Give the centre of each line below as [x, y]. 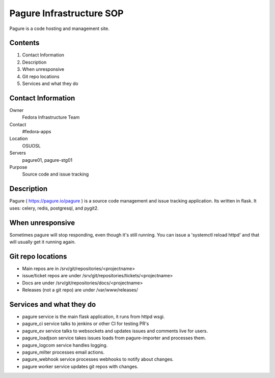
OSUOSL [31, 146]
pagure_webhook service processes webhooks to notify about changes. [98, 359]
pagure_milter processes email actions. [63, 352]
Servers [18, 153]
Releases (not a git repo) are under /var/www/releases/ [80, 290]
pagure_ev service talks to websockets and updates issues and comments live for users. [115, 331]
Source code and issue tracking [56, 174]
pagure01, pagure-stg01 [47, 160]
